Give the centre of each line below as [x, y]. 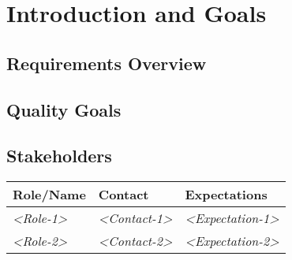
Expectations [226, 195]
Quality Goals [64, 109]
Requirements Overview [107, 63]
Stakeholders [59, 156]
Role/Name [49, 195]
